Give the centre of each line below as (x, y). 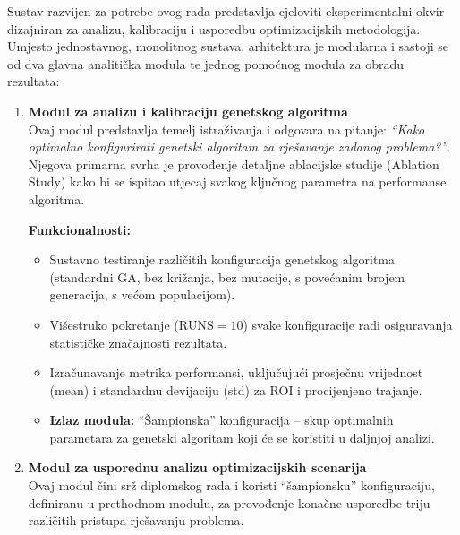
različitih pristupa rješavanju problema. (136, 520)
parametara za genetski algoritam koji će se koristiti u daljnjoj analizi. (242, 437)
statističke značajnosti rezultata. (138, 342)
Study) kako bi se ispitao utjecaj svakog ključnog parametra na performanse (237, 181)
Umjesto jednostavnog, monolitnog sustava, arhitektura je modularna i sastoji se (228, 46)
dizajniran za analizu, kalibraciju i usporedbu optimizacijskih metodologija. (214, 28)
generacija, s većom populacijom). (142, 294)
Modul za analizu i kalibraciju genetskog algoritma (188, 111)
